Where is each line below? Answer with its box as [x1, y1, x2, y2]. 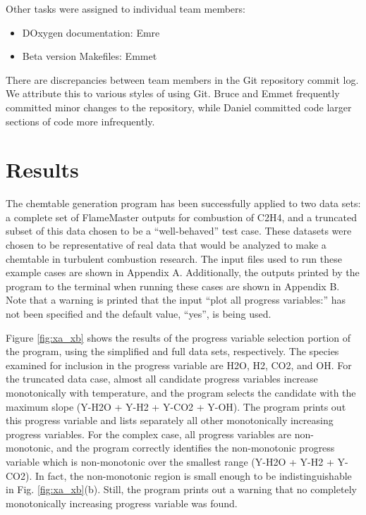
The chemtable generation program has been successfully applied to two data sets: [6, 196, 361, 211]
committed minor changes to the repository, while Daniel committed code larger [6, 99, 352, 114]
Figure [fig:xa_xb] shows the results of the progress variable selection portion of [6, 330, 351, 345]
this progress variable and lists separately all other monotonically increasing [6, 413, 334, 428]
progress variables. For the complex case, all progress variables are [6, 426, 292, 441]
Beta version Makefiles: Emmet [22, 49, 157, 63]
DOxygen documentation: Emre [22, 25, 160, 39]
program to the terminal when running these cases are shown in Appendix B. [6, 278, 340, 293]
